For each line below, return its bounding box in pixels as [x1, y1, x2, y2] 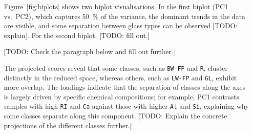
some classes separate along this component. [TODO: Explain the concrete [4, 111, 227, 121]
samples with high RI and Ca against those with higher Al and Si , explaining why [4, 101, 249, 111]
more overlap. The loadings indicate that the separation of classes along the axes [4, 82, 246, 92]
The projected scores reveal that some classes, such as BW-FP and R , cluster [4, 62, 228, 73]
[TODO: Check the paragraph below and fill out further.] [4, 46, 175, 57]
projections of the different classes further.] [4, 120, 132, 130]
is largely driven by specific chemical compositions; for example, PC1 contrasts [4, 91, 239, 101]
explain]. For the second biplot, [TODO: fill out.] [4, 30, 150, 40]
